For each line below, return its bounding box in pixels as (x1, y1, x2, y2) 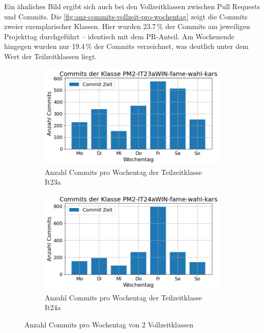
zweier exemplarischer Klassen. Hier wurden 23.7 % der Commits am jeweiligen (4, 21, 250, 32)
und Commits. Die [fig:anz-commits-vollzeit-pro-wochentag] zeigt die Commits (4, 11, 248, 21)
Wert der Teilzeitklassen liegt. (4, 50, 97, 61)
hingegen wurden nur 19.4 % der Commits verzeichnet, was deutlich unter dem (4, 41, 249, 52)
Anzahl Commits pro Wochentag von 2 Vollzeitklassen (24, 319, 193, 329)
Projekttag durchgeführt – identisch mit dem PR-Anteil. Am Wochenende (4, 31, 234, 41)
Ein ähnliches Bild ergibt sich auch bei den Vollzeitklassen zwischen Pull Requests (4, 1, 260, 11)
